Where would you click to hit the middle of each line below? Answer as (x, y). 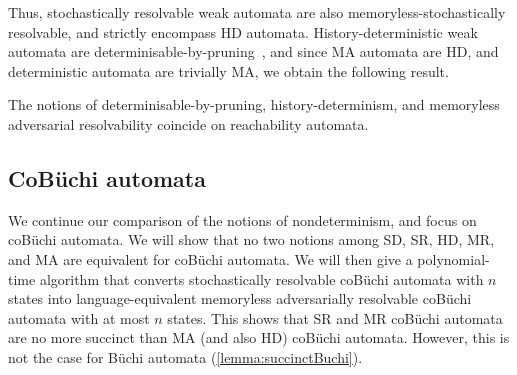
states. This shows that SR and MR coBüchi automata (335, 317)
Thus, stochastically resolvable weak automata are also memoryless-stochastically (257, 12)
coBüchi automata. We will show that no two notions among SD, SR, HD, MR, (251, 239)
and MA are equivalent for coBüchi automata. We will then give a (210, 258)
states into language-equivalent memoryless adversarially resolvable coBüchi (240, 298)
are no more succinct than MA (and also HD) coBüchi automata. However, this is (259, 337)
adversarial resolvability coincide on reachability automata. (188, 123)
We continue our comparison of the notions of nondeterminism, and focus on (242, 219)
